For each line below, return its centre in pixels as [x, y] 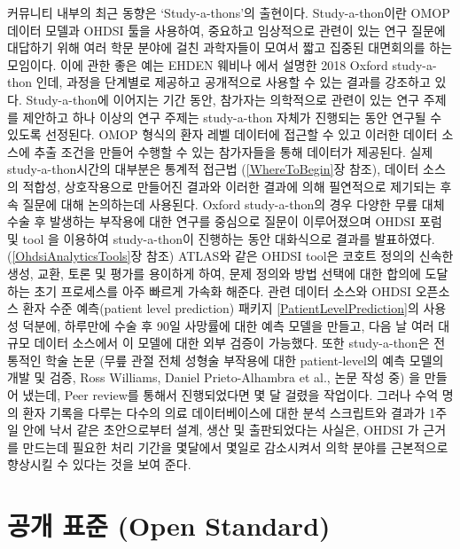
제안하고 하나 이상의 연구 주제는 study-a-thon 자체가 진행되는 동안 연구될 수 [232, 117]
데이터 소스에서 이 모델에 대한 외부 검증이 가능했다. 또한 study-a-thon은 [232, 343]
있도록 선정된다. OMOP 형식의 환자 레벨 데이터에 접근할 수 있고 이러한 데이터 [222, 134]
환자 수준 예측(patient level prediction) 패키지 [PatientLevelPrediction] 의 [221, 308]
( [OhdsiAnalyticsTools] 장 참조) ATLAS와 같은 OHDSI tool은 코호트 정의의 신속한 [230, 256]
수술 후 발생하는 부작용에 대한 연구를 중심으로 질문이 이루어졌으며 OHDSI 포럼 [225, 221]
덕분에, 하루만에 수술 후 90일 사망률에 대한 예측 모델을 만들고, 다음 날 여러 [228, 325]
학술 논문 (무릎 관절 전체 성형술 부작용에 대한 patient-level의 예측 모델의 [245, 360]
